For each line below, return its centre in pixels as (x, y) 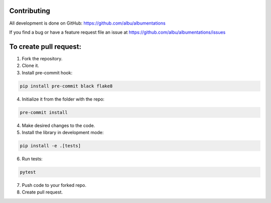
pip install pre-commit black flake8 (66, 86)
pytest (28, 172)
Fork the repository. (42, 58)
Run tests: (32, 159)
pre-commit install (44, 112)
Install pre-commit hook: (47, 72)
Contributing (30, 11)
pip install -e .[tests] (50, 145)
